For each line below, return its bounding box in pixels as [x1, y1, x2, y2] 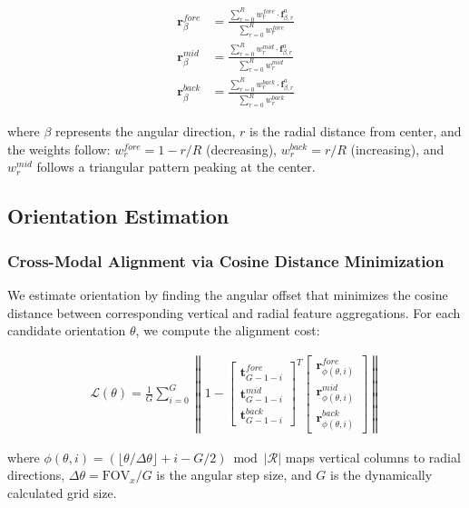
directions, [7, 465, 65, 484]
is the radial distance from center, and [249, 122, 462, 141]
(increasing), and [350, 139, 445, 158]
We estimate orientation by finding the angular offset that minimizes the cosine [7, 284, 448, 304]
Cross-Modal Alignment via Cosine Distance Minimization [7, 249, 445, 272]
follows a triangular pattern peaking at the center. [36, 157, 316, 176]
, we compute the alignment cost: [135, 321, 320, 340]
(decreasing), [206, 139, 277, 158]
